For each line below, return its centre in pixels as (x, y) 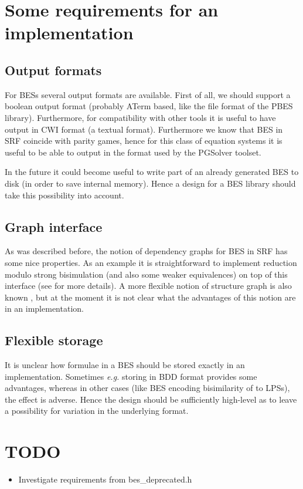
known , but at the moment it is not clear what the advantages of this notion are (150, 297)
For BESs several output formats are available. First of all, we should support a (148, 94)
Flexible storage (54, 340)
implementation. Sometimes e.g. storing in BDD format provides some (131, 376)
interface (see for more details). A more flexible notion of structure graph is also (148, 286)
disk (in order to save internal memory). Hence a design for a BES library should (150, 183)
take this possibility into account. (64, 195)
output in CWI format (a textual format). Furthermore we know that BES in (144, 129)
